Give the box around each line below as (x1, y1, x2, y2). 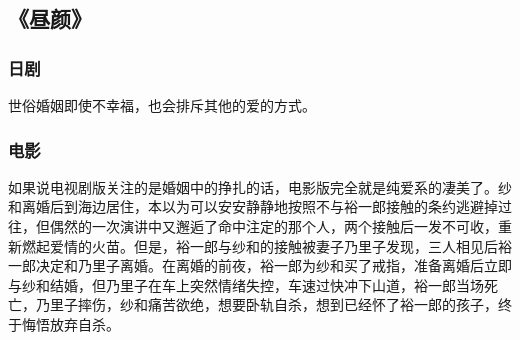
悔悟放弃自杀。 (21, 313, 120, 334)
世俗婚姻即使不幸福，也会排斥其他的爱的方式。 (8, 95, 316, 115)
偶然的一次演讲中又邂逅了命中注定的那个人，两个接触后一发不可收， (49, 216, 498, 236)
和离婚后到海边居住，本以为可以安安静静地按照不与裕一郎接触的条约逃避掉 (8, 196, 498, 217)
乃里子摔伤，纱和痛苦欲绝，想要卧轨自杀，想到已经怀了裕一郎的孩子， (35, 294, 498, 315)
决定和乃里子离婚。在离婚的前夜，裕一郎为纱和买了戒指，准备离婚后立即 (35, 255, 512, 276)
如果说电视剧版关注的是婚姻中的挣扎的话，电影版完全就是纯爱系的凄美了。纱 (8, 176, 512, 197)
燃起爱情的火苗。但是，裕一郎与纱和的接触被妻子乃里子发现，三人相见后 (21, 235, 498, 256)
